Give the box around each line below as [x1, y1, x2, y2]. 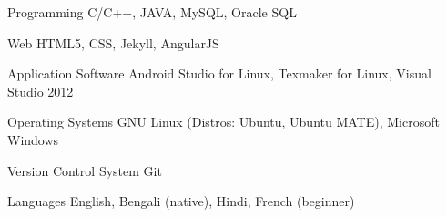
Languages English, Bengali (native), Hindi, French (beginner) [7, 191, 355, 211]
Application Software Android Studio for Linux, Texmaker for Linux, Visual [7, 64, 432, 83]
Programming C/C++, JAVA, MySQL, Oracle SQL [7, 3, 297, 21]
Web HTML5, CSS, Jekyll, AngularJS [7, 33, 219, 52]
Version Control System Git [7, 160, 162, 180]
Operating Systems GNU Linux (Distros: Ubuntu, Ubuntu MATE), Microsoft [7, 112, 440, 131]
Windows [7, 129, 59, 149]
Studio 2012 [7, 81, 74, 100]
